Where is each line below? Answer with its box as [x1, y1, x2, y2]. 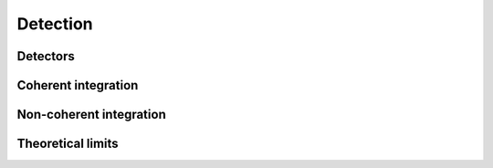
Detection [16, 14, 93, 34]
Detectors [16, 48, 75, 64]
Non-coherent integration [16, 107, 166, 122]
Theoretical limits [16, 136, 119, 152]
